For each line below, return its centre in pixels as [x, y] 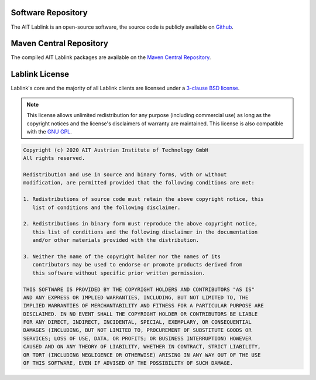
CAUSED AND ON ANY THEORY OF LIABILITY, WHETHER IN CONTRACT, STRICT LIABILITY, [142, 347]
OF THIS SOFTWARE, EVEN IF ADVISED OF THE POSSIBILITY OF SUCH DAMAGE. [128, 363]
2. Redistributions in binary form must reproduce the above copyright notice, [140, 224]
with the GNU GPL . [49, 131]
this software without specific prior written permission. [119, 273]
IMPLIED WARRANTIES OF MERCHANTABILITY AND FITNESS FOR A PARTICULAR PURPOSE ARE [144, 306]
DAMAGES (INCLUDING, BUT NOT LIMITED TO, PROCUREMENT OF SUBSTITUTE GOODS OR [137, 330]
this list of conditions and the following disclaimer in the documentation [145, 232]
